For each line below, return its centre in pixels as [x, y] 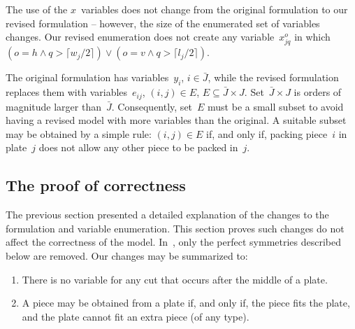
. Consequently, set [152, 106]
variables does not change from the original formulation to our [215, 9]
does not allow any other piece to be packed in [138, 147]
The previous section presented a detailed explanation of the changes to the [167, 215]
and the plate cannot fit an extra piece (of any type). [136, 316]
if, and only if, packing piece [267, 133]
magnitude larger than [53, 106]
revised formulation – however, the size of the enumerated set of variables [163, 23]
